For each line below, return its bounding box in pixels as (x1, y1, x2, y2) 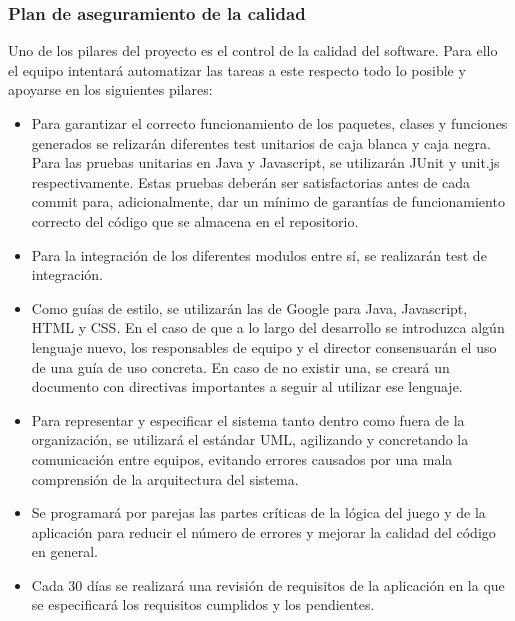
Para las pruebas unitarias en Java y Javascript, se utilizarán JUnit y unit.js (31, 152, 500, 173)
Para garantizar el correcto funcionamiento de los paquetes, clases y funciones (31, 113, 508, 133)
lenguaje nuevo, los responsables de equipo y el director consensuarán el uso (31, 336, 497, 357)
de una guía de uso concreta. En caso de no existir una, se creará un (31, 356, 450, 377)
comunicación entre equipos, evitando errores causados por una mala (31, 448, 453, 469)
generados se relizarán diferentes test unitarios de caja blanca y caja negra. (31, 132, 491, 153)
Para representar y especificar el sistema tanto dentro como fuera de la (31, 409, 465, 430)
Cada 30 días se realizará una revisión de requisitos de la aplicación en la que (31, 574, 505, 595)
